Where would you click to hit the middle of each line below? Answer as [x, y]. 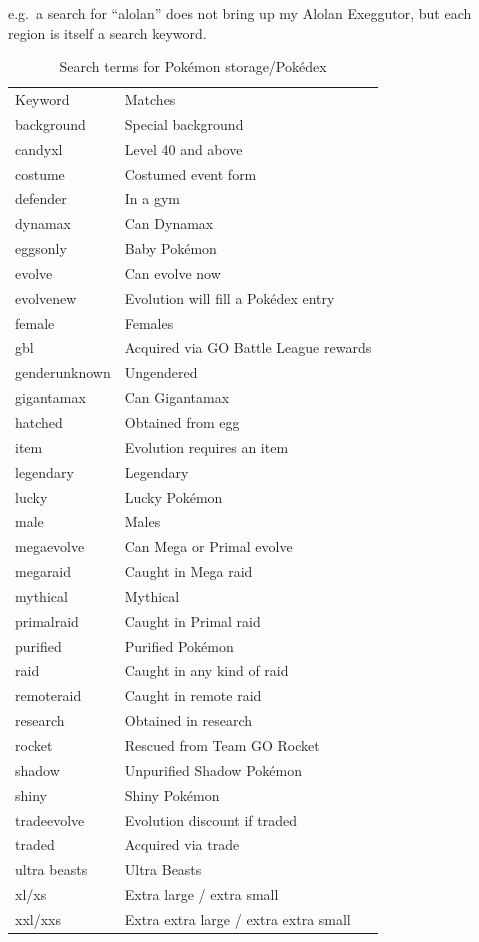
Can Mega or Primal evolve [208, 546]
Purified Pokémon [179, 645]
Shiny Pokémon [172, 794]
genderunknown [63, 372]
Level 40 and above [183, 148]
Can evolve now [172, 272]
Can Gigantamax [177, 397]
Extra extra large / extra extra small [237, 918]
